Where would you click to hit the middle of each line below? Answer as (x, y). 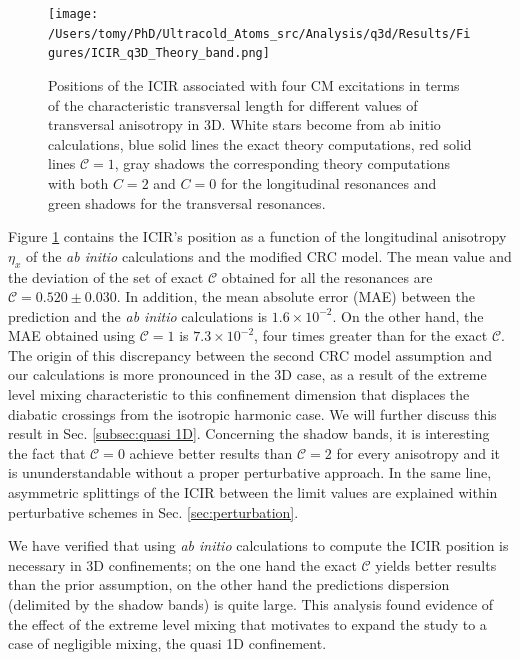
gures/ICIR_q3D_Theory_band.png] (159, 53)
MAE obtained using (72, 335)
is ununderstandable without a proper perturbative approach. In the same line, (250, 472)
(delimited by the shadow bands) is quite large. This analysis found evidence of (251, 604)
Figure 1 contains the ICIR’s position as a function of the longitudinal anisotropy (257, 236)
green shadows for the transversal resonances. (187, 202)
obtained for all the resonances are (327, 276)
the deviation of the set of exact (106, 276)
